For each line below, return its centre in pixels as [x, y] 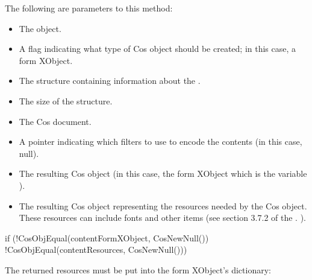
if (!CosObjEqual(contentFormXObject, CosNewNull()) [107, 237]
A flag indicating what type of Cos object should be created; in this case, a [158, 49]
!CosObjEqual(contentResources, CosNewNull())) [96, 250]
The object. [40, 28]
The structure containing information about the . [110, 81]
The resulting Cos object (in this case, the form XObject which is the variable [163, 173]
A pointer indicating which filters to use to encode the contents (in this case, [161, 142]
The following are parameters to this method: [89, 8]
